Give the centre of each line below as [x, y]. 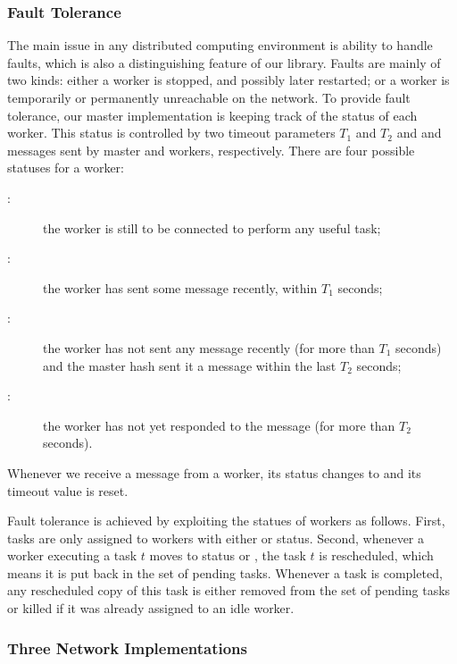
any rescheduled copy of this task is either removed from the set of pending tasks [229, 590]
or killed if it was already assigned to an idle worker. [151, 608]
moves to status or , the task [228, 555]
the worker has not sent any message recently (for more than [209, 347]
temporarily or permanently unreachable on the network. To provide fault [209, 97]
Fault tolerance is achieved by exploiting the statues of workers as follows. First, [226, 521]
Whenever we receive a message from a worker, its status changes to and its [214, 472]
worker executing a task [72, 555]
